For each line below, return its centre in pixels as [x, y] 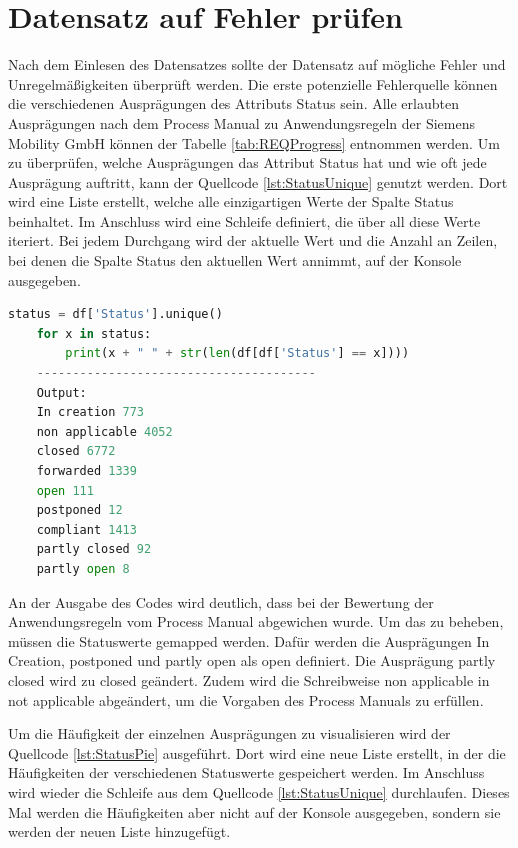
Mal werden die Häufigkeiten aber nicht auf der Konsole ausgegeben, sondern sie [254, 811]
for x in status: [94, 333]
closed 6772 [76, 451]
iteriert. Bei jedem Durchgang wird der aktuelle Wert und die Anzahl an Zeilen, [253, 240]
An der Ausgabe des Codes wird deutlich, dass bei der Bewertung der [221, 601]
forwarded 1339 [86, 471]
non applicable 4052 [104, 431]
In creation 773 [90, 412]
